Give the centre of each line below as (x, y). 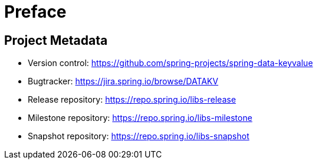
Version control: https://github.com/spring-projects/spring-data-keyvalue (171, 63)
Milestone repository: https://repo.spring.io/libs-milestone (140, 118)
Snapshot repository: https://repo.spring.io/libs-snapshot (139, 136)
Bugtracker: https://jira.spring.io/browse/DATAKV (123, 81)
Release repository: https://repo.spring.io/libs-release (132, 100)
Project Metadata (56, 40)
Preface (35, 12)
